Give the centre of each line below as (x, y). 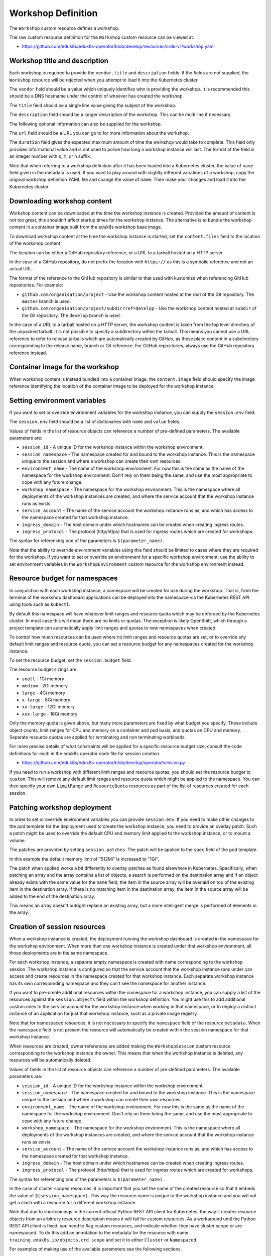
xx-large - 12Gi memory (48, 707)
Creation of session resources (57, 927)
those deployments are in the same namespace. (59, 953)
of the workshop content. (35, 243)
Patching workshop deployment (60, 807)
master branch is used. (46, 301)
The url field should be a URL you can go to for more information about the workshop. (99, 133)
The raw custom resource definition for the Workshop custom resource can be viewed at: (102, 37)
